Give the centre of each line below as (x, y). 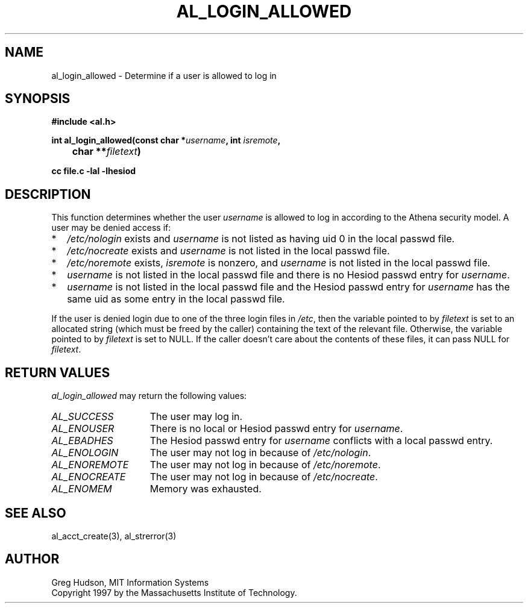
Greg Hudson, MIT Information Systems (130, 582)
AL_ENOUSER (83, 429)
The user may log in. (196, 417)
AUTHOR (32, 559)
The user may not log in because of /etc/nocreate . (264, 477)
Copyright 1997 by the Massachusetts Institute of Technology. (174, 592)
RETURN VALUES (58, 372)
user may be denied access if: (111, 228)
